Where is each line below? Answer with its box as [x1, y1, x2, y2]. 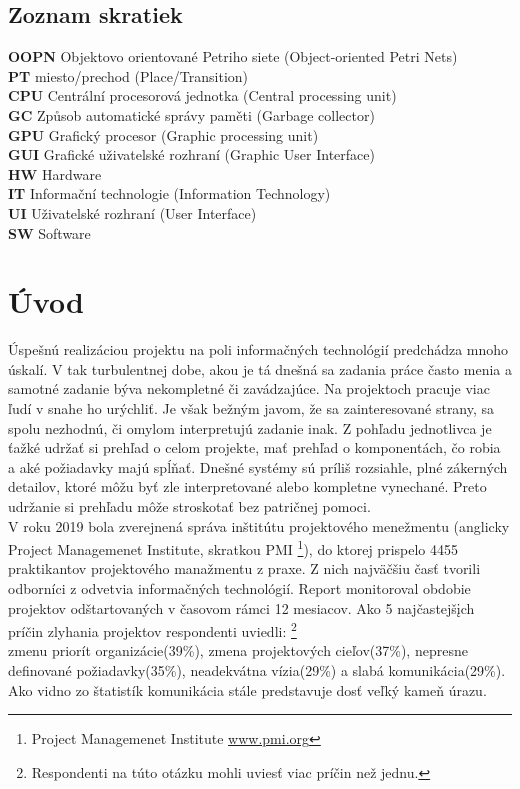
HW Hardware [8, 163, 102, 184]
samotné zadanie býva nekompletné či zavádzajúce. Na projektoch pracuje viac [8, 378, 490, 399]
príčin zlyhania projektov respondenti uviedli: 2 [8, 618, 297, 641]
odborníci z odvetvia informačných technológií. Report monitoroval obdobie [8, 578, 471, 599]
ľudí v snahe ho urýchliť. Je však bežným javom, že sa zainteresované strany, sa [8, 398, 495, 419]
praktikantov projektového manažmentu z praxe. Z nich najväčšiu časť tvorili [8, 558, 481, 579]
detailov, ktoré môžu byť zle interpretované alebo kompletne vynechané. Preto [8, 476, 487, 497]
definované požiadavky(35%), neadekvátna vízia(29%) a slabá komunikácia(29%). [8, 660, 506, 681]
